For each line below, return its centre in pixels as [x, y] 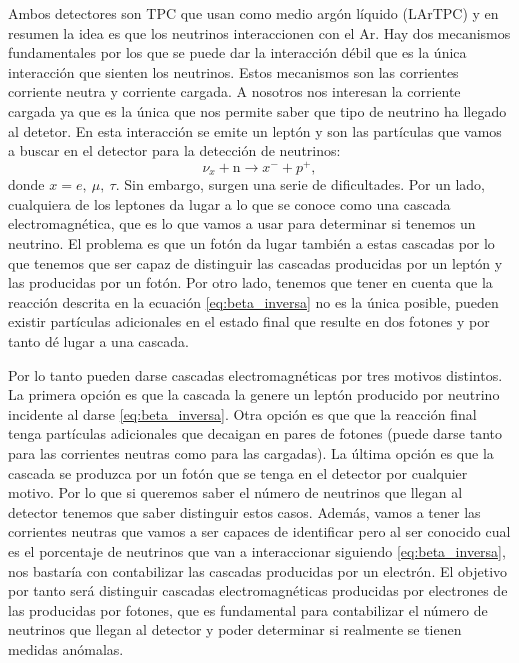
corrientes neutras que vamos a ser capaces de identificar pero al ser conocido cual [259, 531]
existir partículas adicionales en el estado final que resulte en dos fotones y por [249, 321]
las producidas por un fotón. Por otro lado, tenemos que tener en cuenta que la [250, 282]
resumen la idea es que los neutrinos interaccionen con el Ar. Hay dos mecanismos [259, 32]
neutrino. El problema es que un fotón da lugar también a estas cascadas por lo [251, 243]
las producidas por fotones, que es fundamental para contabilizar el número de [248, 609]
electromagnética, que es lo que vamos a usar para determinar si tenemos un [242, 223]
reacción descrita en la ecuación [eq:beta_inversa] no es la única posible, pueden [253, 301]
